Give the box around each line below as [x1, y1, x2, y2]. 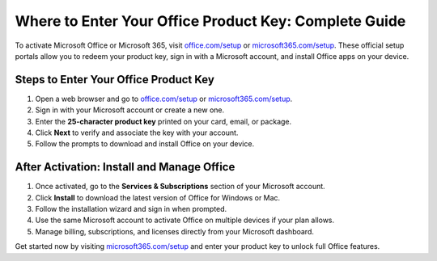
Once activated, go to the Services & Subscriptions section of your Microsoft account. [35, 182, 325, 192]
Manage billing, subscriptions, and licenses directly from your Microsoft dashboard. [35, 226, 315, 236]
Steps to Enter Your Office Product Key [15, 73, 214, 86]
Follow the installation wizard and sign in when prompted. [35, 204, 227, 214]
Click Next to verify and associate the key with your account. [35, 128, 239, 137]
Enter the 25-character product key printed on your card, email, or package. [35, 116, 292, 126]
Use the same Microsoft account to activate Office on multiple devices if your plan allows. [35, 215, 335, 225]
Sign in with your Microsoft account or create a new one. [35, 105, 225, 115]
